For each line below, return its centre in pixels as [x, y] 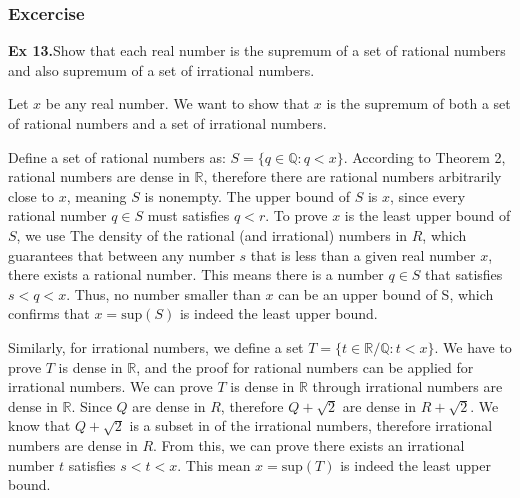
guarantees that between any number [121, 254]
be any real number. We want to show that [177, 103]
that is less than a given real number [363, 254]
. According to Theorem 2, [424, 156]
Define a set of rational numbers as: [117, 156]
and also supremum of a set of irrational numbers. [161, 69]
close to [31, 195]
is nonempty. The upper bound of [247, 195]
